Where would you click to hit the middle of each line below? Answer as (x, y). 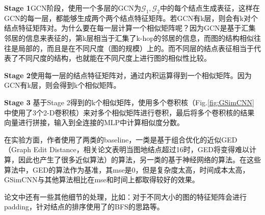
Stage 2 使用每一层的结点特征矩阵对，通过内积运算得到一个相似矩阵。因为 (128, 75)
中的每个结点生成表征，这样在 (210, 8)
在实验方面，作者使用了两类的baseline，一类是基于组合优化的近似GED (121, 139)
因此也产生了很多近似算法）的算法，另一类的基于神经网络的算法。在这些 (139, 159)
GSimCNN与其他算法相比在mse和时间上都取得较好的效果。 (102, 180)
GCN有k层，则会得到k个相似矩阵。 (62, 85)
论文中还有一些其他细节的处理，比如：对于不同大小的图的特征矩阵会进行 (125, 196)
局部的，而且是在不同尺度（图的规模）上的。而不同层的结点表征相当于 (136, 48)
